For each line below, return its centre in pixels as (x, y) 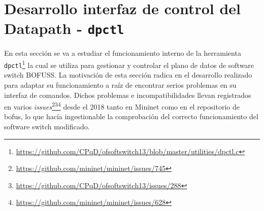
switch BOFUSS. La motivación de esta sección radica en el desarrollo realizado (128, 75)
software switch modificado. (47, 126)
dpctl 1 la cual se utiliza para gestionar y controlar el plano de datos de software (129, 64)
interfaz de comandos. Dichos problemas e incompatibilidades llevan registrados (128, 95)
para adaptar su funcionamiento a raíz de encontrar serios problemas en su (120, 84)
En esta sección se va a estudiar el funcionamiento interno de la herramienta (123, 53)
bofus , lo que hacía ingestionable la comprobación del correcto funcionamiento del (131, 116)
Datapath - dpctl (64, 28)
